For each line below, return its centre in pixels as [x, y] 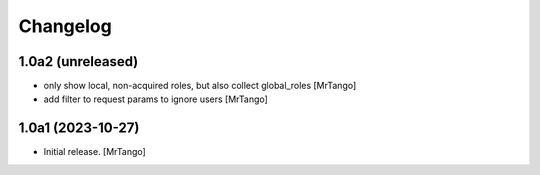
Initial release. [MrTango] [95, 152]
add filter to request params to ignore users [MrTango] [156, 99]
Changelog [65, 26]
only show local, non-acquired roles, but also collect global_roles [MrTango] [200, 86]
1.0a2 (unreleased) [78, 61]
